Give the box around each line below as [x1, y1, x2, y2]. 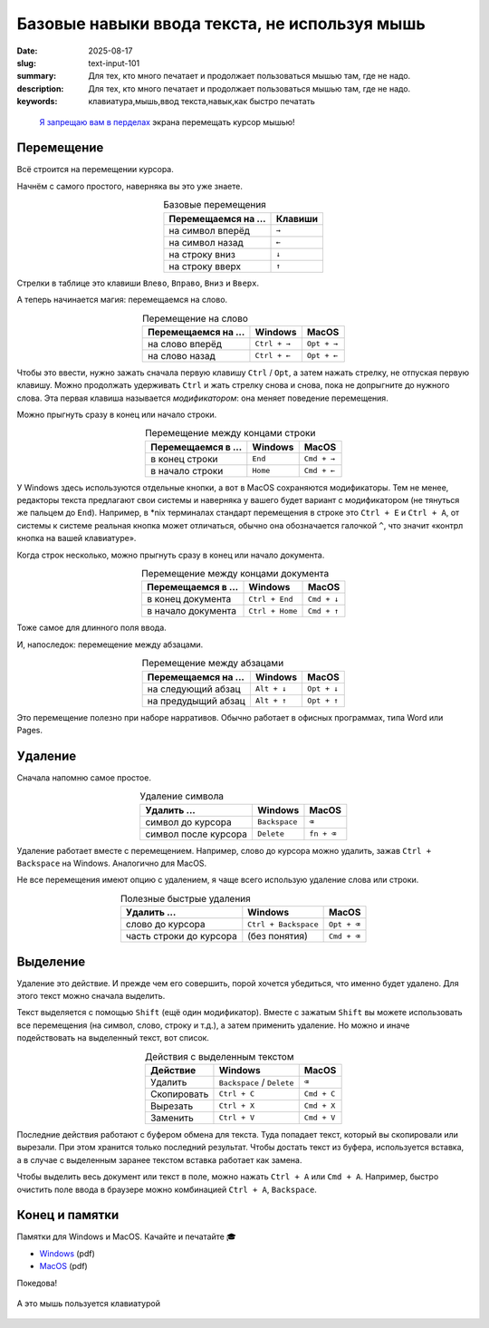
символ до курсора [145, 816, 233, 829]
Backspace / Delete [218, 1075, 294, 1088]
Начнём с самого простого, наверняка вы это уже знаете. [16, 180, 244, 191]
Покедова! [16, 1277, 58, 1288]
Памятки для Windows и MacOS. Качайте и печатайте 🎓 [16, 1231, 237, 1242]
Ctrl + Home [248, 606, 298, 616]
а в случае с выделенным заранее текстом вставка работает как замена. [16, 1154, 302, 1165]
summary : [16, 71, 57, 82]
